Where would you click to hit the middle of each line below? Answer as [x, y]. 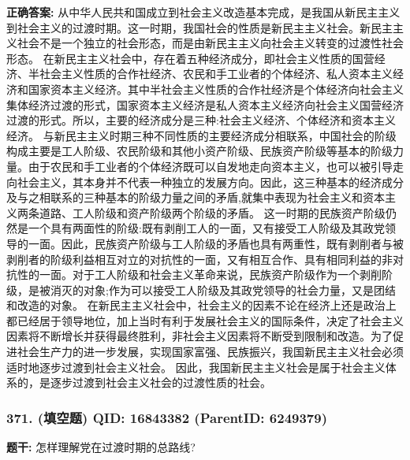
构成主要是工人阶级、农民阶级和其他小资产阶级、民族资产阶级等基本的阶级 [199, 151]
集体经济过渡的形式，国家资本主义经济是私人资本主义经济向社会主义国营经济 [205, 104]
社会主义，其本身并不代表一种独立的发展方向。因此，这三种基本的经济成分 [210, 182]
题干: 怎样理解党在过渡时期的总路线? [101, 447]
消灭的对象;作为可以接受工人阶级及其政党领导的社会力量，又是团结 [223, 289]
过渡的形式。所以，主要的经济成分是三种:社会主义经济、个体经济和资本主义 [201, 120]
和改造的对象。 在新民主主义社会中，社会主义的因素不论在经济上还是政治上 [201, 305]
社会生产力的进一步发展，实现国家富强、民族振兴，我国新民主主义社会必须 [210, 352]
